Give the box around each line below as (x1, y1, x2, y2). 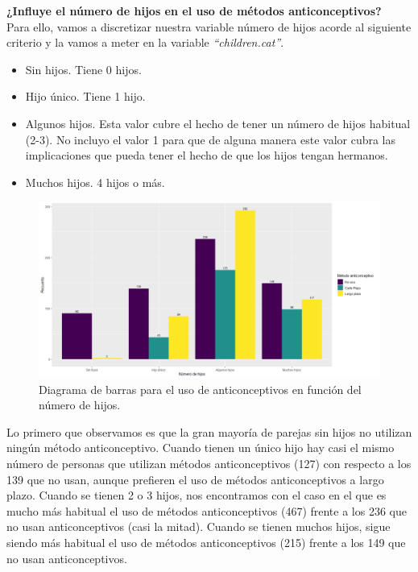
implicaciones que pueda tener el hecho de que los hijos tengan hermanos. (25, 147, 388, 164)
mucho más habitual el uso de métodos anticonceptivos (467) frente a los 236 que (6, 502, 407, 519)
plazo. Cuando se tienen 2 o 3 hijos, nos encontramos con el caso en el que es (6, 487, 387, 504)
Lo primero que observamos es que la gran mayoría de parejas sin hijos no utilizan (6, 423, 412, 440)
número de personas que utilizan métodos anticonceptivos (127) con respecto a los (6, 454, 412, 471)
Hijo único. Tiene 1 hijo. (25, 88, 146, 105)
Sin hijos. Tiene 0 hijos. (25, 60, 142, 77)
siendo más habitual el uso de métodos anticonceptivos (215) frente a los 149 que (6, 533, 406, 550)
